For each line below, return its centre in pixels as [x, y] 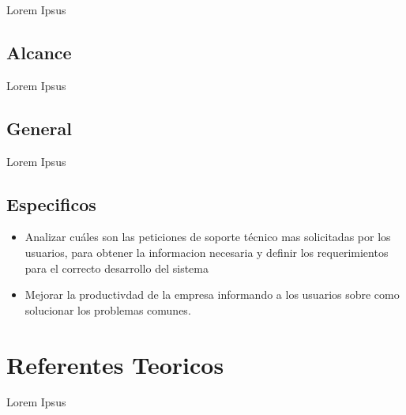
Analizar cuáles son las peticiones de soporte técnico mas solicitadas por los [208, 237]
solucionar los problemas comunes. [108, 309]
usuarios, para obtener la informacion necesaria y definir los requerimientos [207, 252]
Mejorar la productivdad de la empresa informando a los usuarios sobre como [212, 294]
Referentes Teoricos [115, 364]
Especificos [51, 204]
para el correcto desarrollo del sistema [117, 268]
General [39, 128]
